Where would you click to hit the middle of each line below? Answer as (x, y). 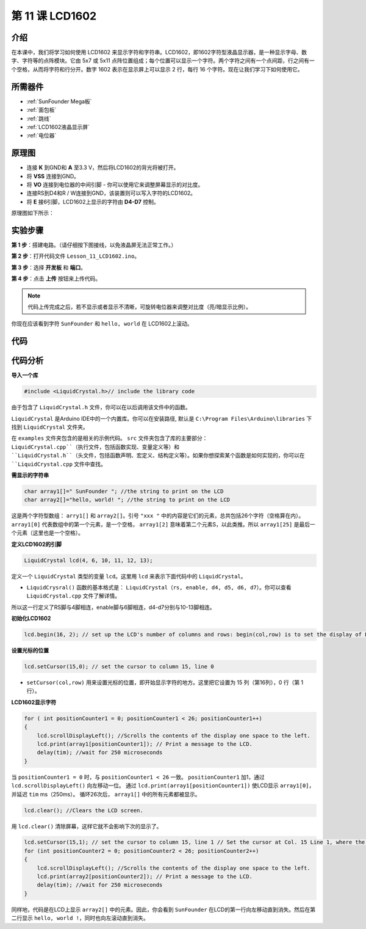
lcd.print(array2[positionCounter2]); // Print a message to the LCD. (145, 877)
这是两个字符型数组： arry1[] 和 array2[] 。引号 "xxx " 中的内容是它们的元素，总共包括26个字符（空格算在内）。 (158, 516)
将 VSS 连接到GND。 (53, 176)
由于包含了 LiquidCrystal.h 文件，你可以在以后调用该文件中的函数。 (101, 407)
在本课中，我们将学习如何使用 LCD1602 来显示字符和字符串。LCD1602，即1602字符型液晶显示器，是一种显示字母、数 (159, 53)
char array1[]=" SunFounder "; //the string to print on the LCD (124, 491)
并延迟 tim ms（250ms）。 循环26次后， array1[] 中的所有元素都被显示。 (106, 794)
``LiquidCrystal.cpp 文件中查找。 (59, 464)
